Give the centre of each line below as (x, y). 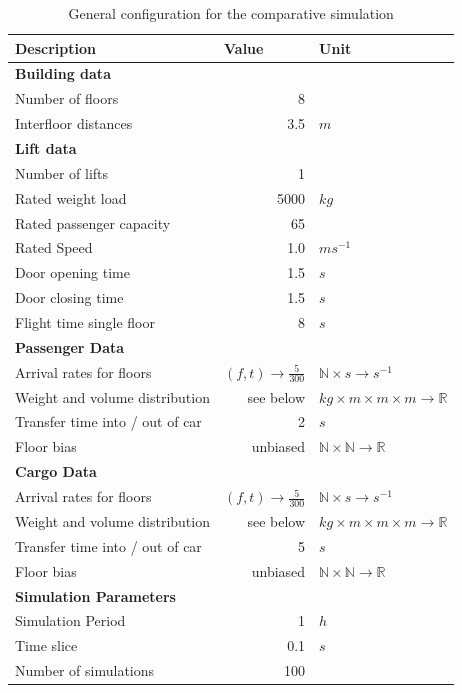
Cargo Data (56, 471)
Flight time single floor (85, 321)
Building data (63, 73)
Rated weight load (71, 197)
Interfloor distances (74, 123)
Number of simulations (85, 670)
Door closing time (69, 297)
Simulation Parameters (95, 595)
